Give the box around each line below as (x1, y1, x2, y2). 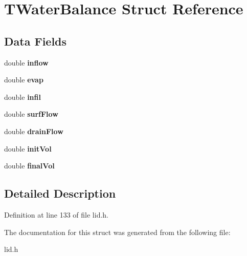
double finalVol (4, 160, 55, 171)
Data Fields (4, 33, 67, 49)
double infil (4, 91, 41, 102)
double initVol (4, 143, 52, 154)
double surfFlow (4, 109, 58, 119)
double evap (4, 74, 43, 85)
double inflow (4, 57, 49, 68)
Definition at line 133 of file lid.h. (4, 209, 109, 220)
